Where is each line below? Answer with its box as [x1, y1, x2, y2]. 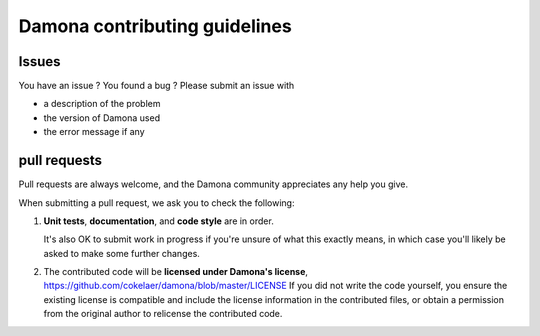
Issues [18, 53, 61, 70]
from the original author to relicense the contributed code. [43, 308, 283, 320]
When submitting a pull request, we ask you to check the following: [18, 196, 295, 209]
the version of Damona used [43, 111, 160, 124]
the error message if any [43, 126, 145, 138]
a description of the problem [43, 98, 161, 110]
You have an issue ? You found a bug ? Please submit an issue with [18, 80, 295, 92]
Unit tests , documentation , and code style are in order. [43, 215, 274, 227]
